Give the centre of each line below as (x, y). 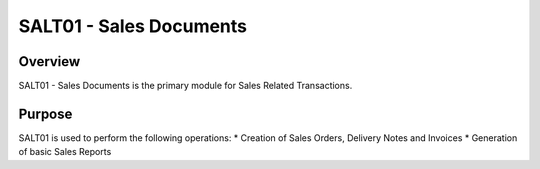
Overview (49, 61)
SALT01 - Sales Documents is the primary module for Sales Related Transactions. (185, 86)
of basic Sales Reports (65, 152)
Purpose (45, 113)
